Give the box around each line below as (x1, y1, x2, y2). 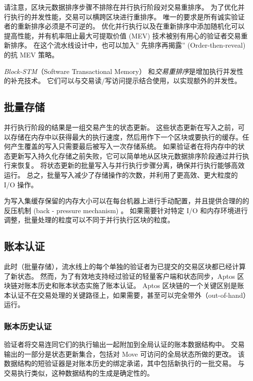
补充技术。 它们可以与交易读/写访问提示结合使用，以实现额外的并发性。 (10, 75, 241, 86)
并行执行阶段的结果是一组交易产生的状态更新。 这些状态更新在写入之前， (4, 122, 238, 132)
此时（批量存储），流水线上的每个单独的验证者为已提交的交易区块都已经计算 (4, 261, 246, 272)
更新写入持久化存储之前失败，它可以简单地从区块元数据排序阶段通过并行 (10, 150, 242, 161)
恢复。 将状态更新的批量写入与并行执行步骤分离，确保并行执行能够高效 (17, 160, 245, 170)
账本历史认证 (4, 320, 52, 332)
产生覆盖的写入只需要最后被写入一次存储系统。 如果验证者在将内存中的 (10, 141, 238, 151)
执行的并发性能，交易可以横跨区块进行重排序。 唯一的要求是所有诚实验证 (10, 11, 245, 21)
